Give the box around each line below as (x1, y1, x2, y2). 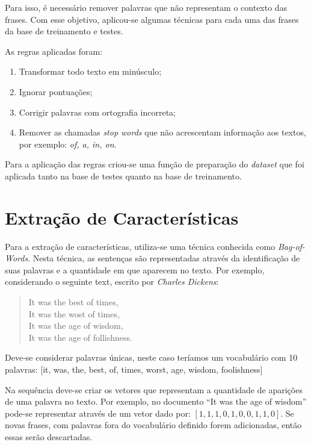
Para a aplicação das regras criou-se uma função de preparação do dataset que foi (5, 158, 304, 170)
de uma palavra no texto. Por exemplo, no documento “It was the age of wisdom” (5, 395, 307, 408)
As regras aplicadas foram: (5, 45, 103, 57)
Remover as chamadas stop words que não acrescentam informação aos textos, (19, 126, 306, 138)
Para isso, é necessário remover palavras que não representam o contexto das (5, 1, 288, 13)
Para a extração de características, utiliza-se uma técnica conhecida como (5, 240, 276, 252)
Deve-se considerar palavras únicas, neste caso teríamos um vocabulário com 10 (5, 351, 298, 364)
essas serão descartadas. (5, 430, 93, 443)
